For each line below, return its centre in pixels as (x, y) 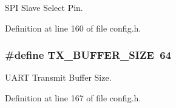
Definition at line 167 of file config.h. (73, 98)
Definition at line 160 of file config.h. (73, 28)
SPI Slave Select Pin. (44, 7)
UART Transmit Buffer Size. (58, 77)
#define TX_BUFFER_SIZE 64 (88, 55)
